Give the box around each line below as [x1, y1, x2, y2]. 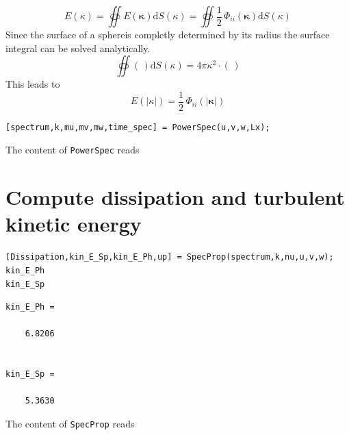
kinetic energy [5, 210, 142, 238]
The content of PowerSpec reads [5, 142, 140, 157]
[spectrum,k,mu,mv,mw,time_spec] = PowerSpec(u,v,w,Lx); [5, 122, 270, 132]
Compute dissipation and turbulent [5, 183, 345, 211]
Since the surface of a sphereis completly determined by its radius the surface [5, 27, 330, 41]
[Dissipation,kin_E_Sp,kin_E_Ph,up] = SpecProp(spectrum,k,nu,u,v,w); [5, 252, 334, 262]
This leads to [5, 77, 60, 91]
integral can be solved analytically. [5, 40, 151, 55]
